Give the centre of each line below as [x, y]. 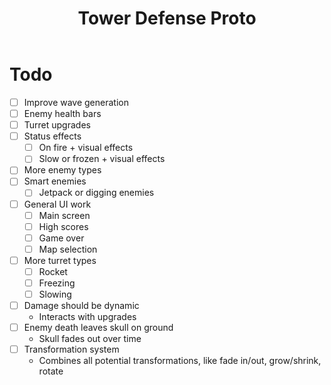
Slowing [55, 294]
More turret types [60, 260]
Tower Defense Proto [167, 18]
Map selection [68, 249]
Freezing [57, 283]
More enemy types [62, 170]
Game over [61, 238]
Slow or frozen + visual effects [102, 159]
